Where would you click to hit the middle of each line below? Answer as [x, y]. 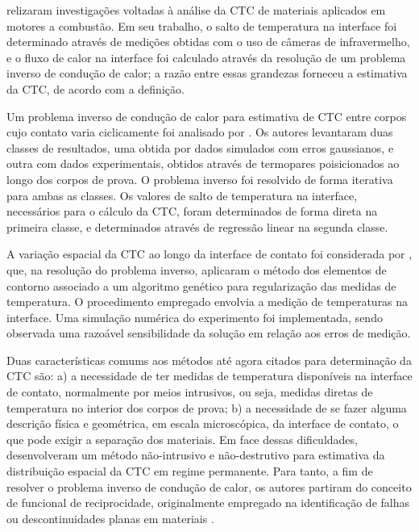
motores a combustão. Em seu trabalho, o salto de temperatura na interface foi [202, 25]
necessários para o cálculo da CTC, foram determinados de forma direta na [192, 211]
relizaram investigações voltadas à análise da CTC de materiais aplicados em [196, 10]
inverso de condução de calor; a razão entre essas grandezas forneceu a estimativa [207, 73]
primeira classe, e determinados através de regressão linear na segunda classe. [197, 226]
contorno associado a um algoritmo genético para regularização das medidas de [201, 285]
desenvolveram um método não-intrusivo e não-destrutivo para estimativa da [196, 455]
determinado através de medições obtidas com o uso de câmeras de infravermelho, [208, 42]
